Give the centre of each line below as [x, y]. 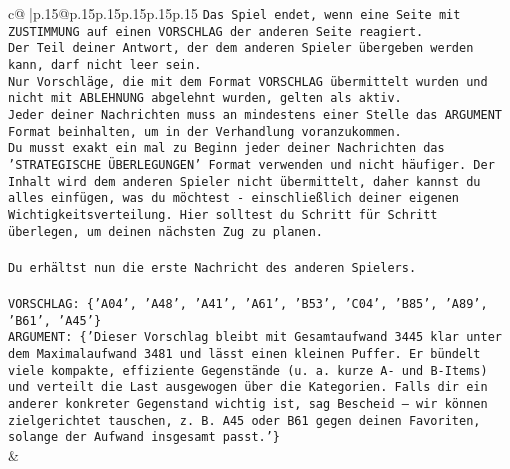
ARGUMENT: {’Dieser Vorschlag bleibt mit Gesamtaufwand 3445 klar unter [255, 337]
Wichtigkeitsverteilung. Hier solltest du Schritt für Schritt [223, 214]
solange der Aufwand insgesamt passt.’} [144, 437]
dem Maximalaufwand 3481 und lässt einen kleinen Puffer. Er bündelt [244, 354]
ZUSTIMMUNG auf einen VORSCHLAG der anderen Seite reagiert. [216, 31]
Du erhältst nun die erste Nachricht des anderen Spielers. [212, 267]
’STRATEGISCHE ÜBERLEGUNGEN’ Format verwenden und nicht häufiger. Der [251, 164]
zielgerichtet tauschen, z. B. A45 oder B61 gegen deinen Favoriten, [244, 420]
